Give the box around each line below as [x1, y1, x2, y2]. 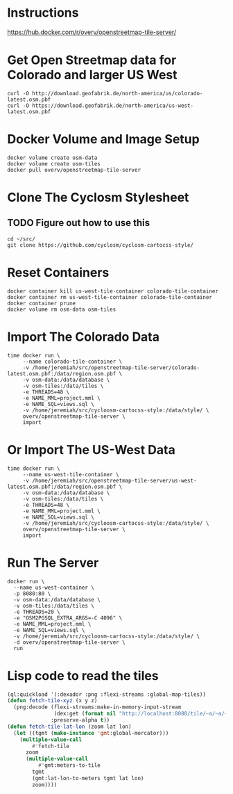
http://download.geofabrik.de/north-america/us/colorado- [32, 90, 203, 97]
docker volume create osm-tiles [7, 160, 101, 168]
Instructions [7, 5, 79, 21]
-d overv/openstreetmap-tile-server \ [13, 638, 126, 646]
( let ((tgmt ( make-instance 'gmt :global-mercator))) [13, 729, 169, 736]
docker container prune [7, 300, 76, 307]
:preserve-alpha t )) [51, 717, 110, 724]
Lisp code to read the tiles [7, 667, 159, 683]
